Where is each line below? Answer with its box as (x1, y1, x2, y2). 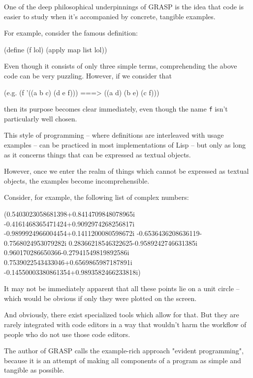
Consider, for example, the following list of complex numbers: (4, 192, 189, 202)
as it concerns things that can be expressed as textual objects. (4, 149, 191, 159)
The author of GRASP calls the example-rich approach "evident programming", (4, 345, 244, 356)
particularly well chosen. (4, 113, 77, 123)
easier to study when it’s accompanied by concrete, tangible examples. (4, 11, 216, 21)
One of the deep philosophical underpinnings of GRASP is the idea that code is (4, 1, 244, 11)
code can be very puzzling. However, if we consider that (4, 70, 172, 80)
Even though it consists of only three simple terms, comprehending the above (4, 61, 237, 71)
